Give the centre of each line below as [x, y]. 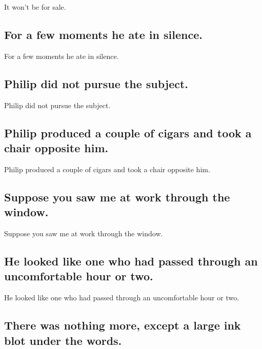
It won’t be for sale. [35, 7]
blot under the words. [63, 340]
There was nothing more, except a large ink [123, 325]
